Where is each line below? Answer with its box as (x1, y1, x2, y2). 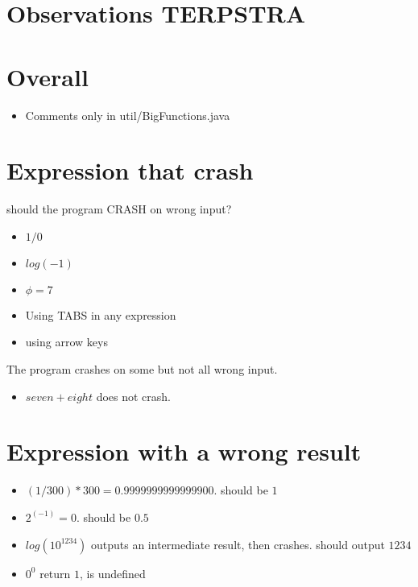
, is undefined (80, 564, 146, 581)
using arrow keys (25, 333, 108, 350)
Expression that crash (6, 154, 254, 187)
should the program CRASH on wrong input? (6, 200, 232, 217)
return (39, 564, 71, 581)
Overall (6, 60, 89, 93)
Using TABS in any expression (25, 306, 176, 323)
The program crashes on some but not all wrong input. (6, 361, 278, 377)
